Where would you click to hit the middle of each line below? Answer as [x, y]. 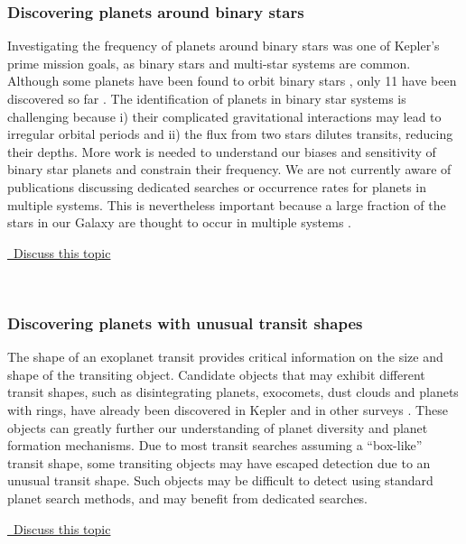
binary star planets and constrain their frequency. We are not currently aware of [229, 169]
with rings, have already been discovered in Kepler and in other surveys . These [228, 409]
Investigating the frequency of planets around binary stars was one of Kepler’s [224, 46]
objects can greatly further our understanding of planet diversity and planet [218, 427]
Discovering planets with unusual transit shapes [185, 323]
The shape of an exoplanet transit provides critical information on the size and [225, 357]
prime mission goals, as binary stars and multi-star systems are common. [209, 63]
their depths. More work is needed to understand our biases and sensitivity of [222, 151]
